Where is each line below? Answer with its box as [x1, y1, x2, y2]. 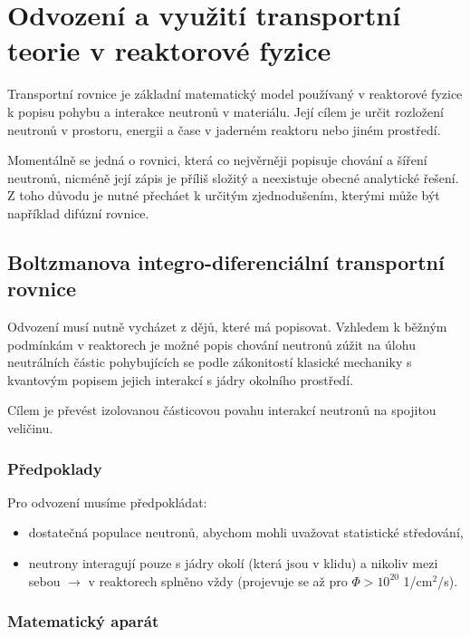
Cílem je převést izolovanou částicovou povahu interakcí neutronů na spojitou [7, 401, 436, 420]
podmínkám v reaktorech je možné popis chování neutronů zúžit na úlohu [7, 334, 416, 353]
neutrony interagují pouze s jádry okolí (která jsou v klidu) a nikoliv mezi [28, 554, 438, 573]
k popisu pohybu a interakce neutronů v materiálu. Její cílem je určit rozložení [7, 101, 444, 121]
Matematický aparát [7, 610, 159, 632]
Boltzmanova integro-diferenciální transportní [7, 247, 445, 275]
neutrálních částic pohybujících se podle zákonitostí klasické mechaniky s [7, 352, 412, 372]
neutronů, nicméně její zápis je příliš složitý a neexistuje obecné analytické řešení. [7, 168, 459, 187]
